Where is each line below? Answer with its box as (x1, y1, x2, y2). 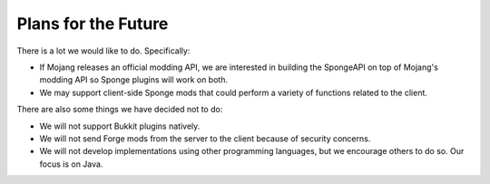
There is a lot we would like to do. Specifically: (16, 45, 191, 56)
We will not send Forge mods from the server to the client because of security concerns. (39, 132, 371, 144)
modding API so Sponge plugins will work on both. (39, 74, 229, 85)
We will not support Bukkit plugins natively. (39, 121, 201, 131)
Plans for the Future (16, 14, 169, 34)
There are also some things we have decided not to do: (16, 104, 223, 115)
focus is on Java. (39, 159, 103, 169)
